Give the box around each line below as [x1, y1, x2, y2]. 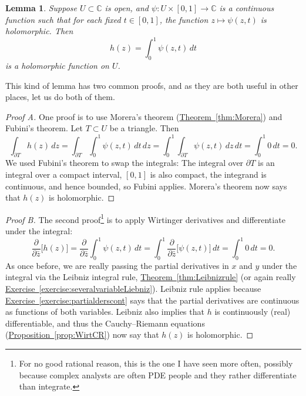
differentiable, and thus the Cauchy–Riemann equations [5, 317, 205, 329]
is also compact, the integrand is [150, 168, 267, 180]
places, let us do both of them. [5, 91, 115, 103]
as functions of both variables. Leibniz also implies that [5, 305, 204, 318]
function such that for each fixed [5, 13, 121, 25]
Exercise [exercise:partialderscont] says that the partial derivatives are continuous [5, 294, 300, 306]
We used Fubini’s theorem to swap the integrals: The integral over [5, 157, 244, 169]
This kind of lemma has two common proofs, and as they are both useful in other [5, 79, 298, 91]
